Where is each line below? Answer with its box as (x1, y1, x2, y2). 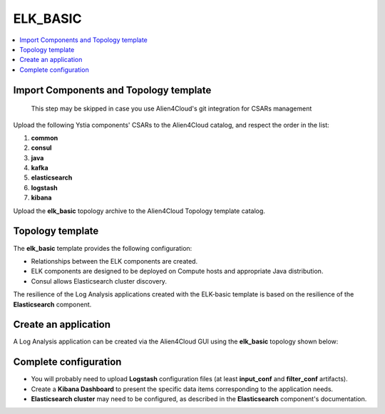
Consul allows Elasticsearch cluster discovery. (31, 276, 168, 285)
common (31, 133, 58, 142)
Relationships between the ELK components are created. (31, 257, 198, 265)
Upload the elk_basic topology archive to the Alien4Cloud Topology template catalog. (13, 207, 265, 215)
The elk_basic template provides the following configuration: (13, 244, 192, 252)
